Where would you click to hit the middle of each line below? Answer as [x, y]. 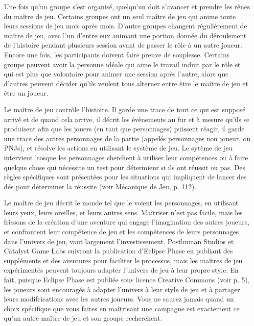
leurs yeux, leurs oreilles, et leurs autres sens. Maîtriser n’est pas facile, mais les [123, 212]
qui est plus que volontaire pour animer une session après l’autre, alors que [116, 74]
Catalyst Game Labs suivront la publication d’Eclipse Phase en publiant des [118, 251]
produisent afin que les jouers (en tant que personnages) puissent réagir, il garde [124, 129]
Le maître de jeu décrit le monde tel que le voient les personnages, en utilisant [121, 203]
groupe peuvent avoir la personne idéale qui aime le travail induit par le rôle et [122, 64]
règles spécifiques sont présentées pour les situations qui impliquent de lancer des [125, 177]
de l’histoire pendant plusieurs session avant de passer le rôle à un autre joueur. [123, 45]
